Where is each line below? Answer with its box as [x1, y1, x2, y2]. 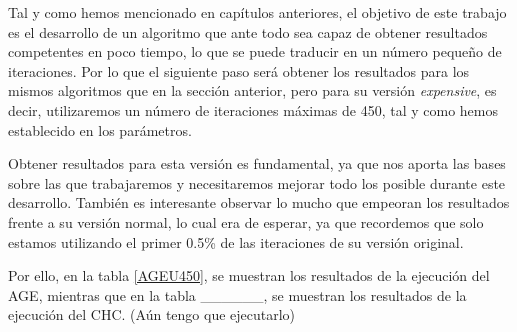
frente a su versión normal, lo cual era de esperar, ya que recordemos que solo [8, 211, 484, 232]
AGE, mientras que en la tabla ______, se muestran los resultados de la [8, 284, 467, 305]
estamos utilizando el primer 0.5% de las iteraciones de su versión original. [8, 231, 464, 252]
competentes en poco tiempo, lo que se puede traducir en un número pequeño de [8, 41, 502, 62]
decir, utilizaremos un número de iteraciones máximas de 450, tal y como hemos [8, 99, 499, 120]
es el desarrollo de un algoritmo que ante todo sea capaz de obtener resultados [8, 21, 488, 42]
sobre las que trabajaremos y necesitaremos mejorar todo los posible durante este [8, 172, 506, 193]
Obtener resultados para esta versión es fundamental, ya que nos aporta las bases [8, 153, 506, 174]
